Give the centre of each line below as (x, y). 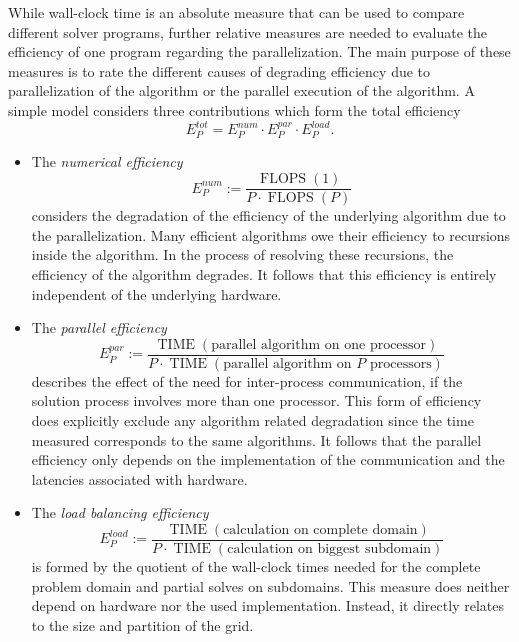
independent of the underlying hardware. (156, 293)
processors (400, 363)
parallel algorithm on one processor (319, 344)
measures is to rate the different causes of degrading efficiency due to (219, 70)
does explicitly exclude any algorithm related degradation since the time (252, 419)
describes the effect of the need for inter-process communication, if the (247, 380)
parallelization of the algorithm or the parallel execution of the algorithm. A (241, 90)
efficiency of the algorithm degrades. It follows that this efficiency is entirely (264, 273)
